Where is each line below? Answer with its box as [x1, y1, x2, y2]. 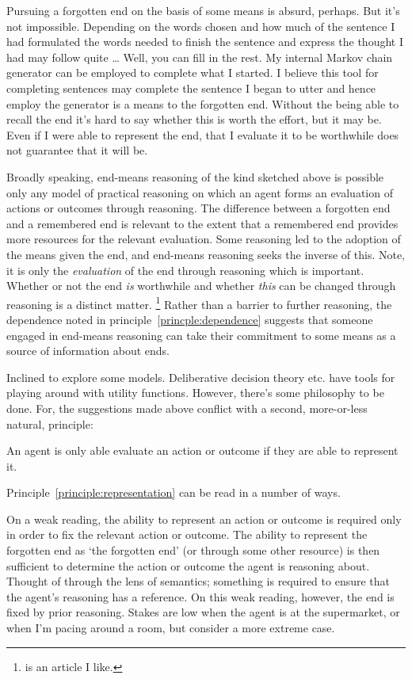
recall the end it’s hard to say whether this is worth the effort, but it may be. [6, 111, 382, 128]
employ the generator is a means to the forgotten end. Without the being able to [6, 95, 399, 112]
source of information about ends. [6, 342, 170, 359]
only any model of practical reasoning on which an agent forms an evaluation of [6, 184, 393, 200]
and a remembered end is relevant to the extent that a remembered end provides [6, 215, 399, 231]
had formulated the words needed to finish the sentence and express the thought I [6, 33, 403, 50]
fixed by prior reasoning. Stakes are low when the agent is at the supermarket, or [6, 604, 400, 620]
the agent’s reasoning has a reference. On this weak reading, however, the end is [6, 588, 395, 605]
